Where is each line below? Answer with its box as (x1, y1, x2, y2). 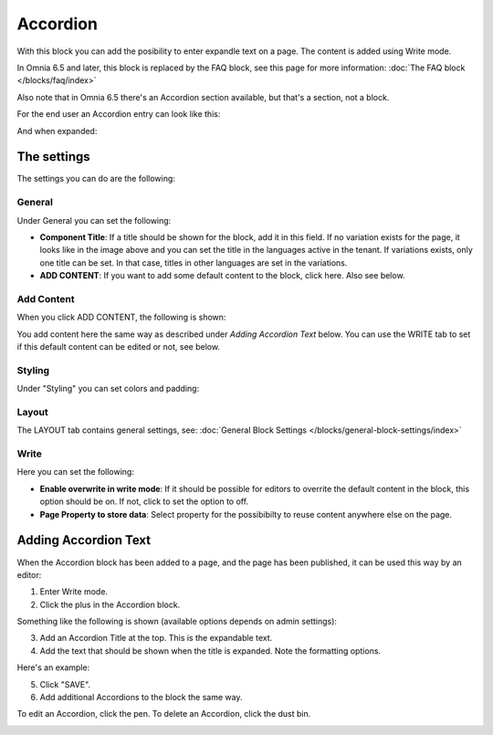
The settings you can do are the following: (16, 173, 175, 184)
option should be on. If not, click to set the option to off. (39, 496, 249, 507)
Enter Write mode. (39, 586, 109, 597)
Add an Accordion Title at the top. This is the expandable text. (39, 633, 273, 644)
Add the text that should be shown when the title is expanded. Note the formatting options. (39, 645, 382, 656)
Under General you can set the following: (16, 215, 172, 226)
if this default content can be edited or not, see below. (16, 341, 221, 352)
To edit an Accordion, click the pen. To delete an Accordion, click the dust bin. (16, 709, 311, 719)
